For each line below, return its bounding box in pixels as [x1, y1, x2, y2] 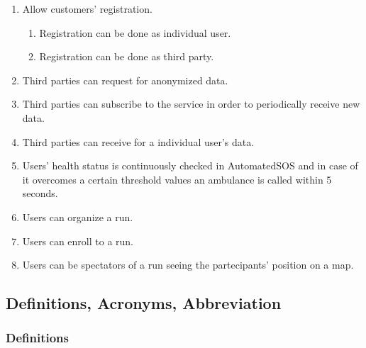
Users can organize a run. [22, 209, 133, 224]
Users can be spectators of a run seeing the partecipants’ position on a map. [22, 257, 354, 272]
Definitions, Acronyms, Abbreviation [6, 292, 282, 314]
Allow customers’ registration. [22, 1, 152, 16]
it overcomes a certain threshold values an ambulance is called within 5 [22, 172, 332, 186]
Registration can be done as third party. [39, 49, 214, 64]
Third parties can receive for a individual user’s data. [22, 134, 255, 149]
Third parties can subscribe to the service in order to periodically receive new [22, 96, 360, 111]
